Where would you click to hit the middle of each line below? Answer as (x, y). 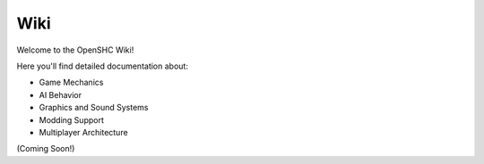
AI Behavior (60, 94)
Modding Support (72, 119)
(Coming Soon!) (46, 149)
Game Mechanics (71, 82)
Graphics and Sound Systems (94, 108)
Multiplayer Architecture (84, 132)
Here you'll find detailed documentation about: (102, 66)
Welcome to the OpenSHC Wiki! (75, 50)
